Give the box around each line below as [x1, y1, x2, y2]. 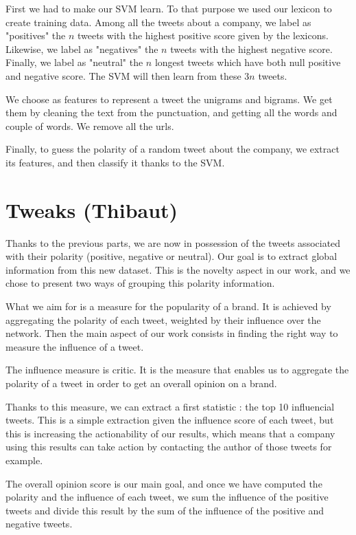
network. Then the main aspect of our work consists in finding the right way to [5, 326, 338, 340]
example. [5, 452, 43, 467]
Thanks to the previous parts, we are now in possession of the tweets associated [5, 235, 341, 250]
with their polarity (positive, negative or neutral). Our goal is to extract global [5, 249, 337, 263]
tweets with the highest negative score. [170, 41, 333, 56]
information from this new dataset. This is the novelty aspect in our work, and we [5, 262, 351, 276]
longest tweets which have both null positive [154, 55, 341, 69]
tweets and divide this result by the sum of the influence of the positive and [5, 503, 324, 517]
